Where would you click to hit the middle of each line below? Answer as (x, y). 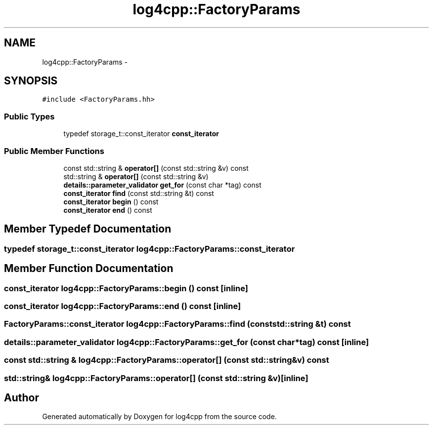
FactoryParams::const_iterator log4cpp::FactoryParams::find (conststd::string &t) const (177, 324)
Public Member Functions (54, 151)
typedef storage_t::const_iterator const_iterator (141, 134)
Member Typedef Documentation (88, 229)
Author (22, 397)
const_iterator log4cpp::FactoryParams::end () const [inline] (123, 306)
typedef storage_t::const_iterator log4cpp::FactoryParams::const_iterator (150, 249)
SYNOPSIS (31, 81)
